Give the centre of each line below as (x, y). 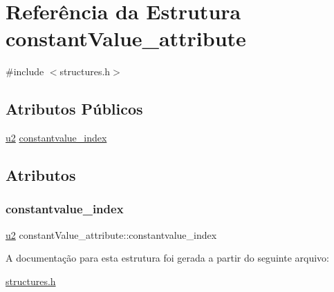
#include (25, 71)
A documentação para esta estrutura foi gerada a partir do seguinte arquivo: (167, 258)
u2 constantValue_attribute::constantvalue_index (111, 234)
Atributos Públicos (74, 109)
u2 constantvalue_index (56, 138)
